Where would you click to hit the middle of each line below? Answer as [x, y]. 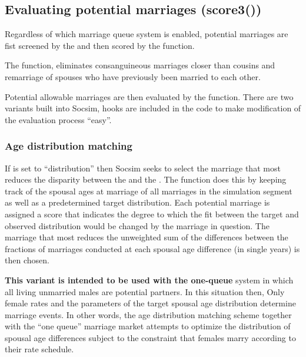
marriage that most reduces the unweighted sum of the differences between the [147, 237]
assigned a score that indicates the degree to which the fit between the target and [152, 214]
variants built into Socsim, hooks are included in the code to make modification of [153, 108]
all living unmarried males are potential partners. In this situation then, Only [145, 291]
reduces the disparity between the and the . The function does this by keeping [146, 179]
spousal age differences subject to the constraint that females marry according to [150, 337]
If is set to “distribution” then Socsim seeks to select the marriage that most [143, 168]
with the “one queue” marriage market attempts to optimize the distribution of [148, 326]
